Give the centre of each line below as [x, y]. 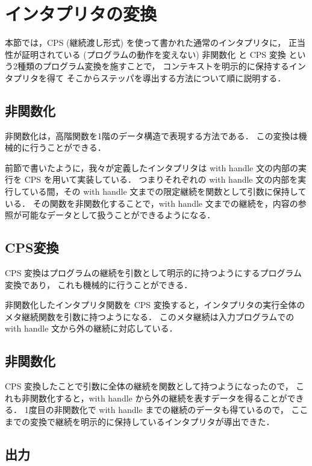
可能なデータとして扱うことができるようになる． [118, 215]
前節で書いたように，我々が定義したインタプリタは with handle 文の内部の [151, 167]
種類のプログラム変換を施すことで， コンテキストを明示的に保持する [153, 66]
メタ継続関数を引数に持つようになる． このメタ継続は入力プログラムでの [150, 316]
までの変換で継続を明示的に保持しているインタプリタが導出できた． [140, 422]
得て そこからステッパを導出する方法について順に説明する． [166, 77]
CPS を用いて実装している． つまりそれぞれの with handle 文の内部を [161, 179]
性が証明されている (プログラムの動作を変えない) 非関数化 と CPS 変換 [145, 54]
